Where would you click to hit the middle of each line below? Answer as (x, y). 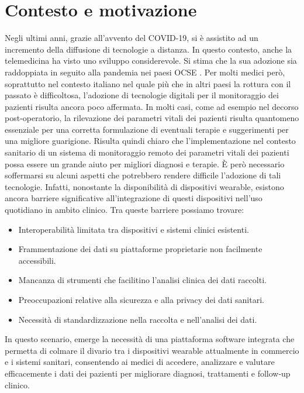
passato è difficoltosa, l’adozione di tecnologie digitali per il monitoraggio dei (142, 95)
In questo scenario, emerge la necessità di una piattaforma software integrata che (150, 339)
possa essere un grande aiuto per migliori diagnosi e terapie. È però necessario (145, 163)
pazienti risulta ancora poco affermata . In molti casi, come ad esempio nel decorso (152, 106)
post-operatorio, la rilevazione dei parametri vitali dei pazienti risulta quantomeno (152, 118)
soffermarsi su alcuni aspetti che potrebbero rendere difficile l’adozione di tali (143, 175)
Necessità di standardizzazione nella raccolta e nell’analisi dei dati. (138, 319)
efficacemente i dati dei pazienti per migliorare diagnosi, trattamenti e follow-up (148, 373)
